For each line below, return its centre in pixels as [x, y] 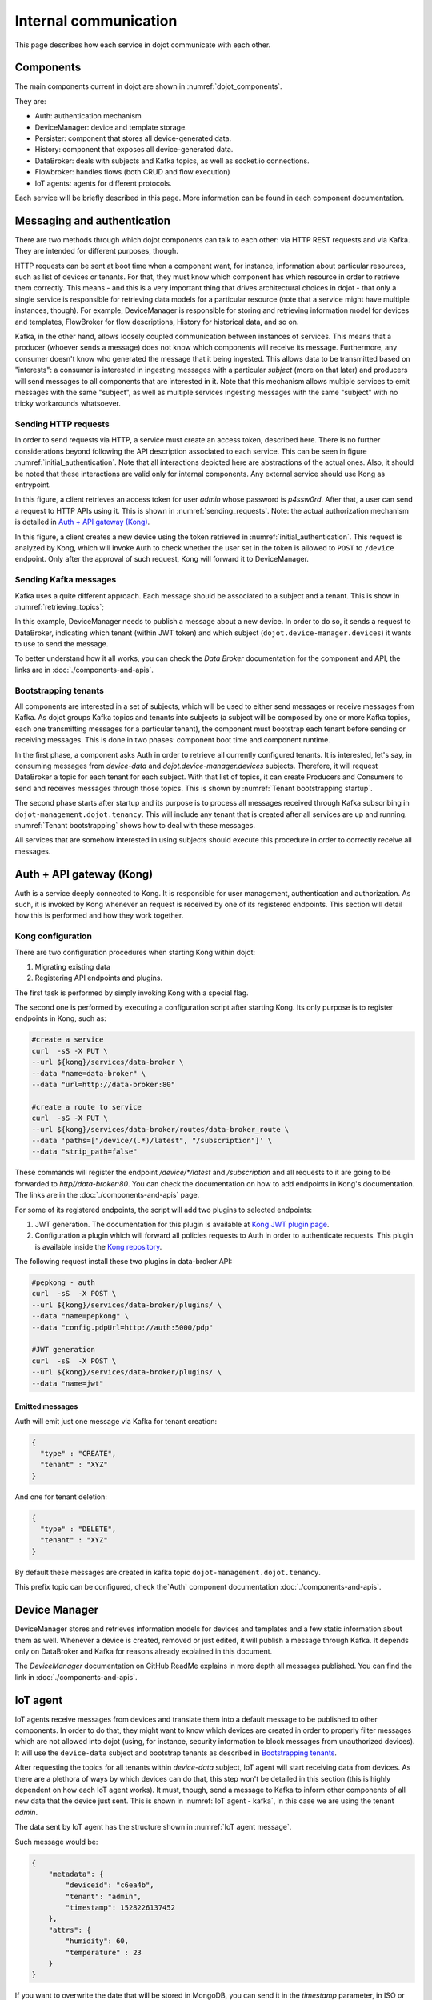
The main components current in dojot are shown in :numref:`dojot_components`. [149, 86]
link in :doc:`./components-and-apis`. [76, 1677]
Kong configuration [53, 936]
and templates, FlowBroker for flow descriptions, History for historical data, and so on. [157, 322]
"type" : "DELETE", [78, 1529]
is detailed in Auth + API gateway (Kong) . [82, 522]
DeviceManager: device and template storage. [111, 127]
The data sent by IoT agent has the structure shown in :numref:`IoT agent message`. [153, 1827]
